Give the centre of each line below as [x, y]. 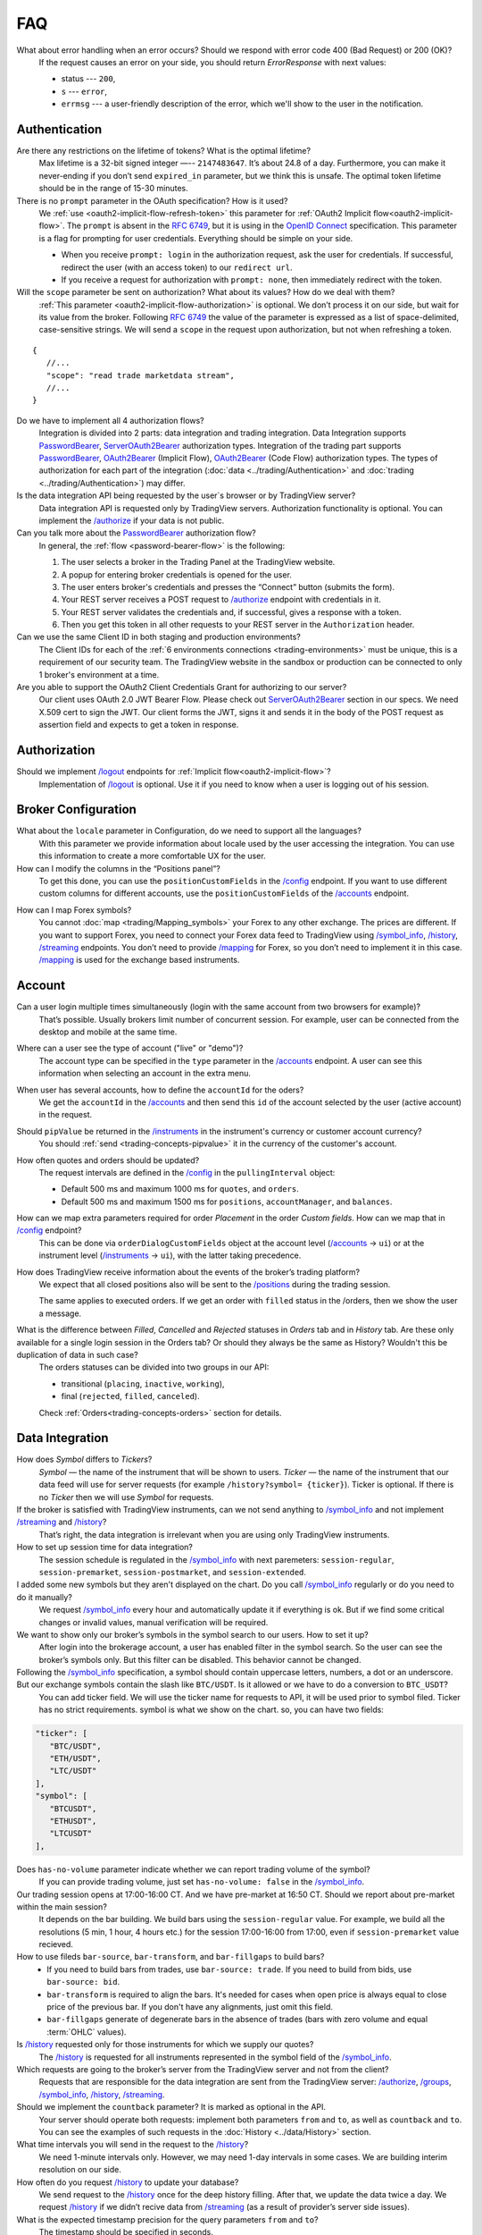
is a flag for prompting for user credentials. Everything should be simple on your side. [196, 238]
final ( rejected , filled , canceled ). [130, 1396]
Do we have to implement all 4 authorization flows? [110, 420]
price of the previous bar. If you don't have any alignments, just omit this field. [190, 2007]
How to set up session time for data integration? [105, 1548]
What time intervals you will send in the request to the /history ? [133, 2145]
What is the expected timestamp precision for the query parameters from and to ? [167, 2219]
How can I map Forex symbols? [74, 910]
